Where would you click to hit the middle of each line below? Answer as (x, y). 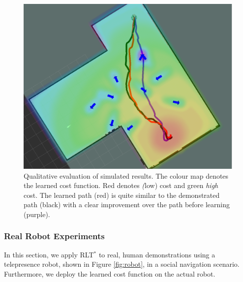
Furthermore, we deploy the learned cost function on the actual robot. (110, 273)
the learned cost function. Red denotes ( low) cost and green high (121, 185)
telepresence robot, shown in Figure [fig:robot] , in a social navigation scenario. (122, 264)
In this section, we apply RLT (49, 254)
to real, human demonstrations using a (157, 254)
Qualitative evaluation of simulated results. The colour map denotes (126, 175)
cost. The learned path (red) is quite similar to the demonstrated (122, 195)
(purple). (37, 214)
